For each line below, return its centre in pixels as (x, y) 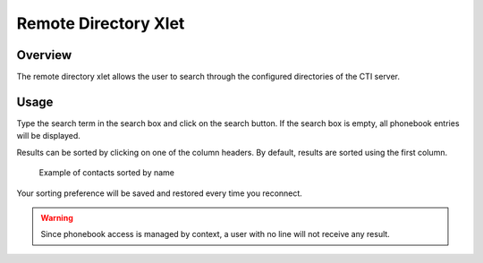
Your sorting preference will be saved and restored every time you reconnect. (160, 193)
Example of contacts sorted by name (106, 173)
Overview (44, 55)
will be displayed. (48, 136)
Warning (57, 217)
